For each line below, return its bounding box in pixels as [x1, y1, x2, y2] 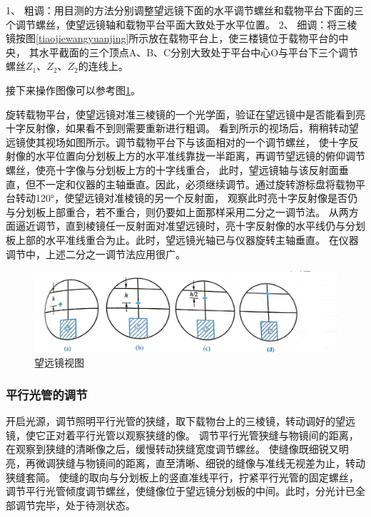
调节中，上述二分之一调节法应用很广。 [6, 246, 185, 261]
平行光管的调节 [6, 385, 88, 403]
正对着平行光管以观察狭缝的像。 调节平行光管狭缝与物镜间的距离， [45, 427, 359, 442]
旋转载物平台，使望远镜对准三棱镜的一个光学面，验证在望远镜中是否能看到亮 [6, 106, 365, 121]
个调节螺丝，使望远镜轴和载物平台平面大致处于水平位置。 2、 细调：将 [6, 16, 337, 31]
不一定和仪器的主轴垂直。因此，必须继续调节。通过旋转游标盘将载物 [35, 176, 355, 191]
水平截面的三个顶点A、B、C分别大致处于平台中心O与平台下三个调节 [39, 44, 359, 59]
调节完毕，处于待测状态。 [15, 497, 136, 512]
